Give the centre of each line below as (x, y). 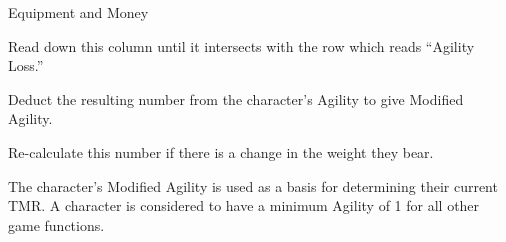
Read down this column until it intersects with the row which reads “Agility (241, 45)
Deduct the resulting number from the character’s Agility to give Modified (236, 98)
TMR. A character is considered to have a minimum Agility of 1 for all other (244, 205)
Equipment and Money (78, 12)
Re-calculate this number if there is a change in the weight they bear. (221, 151)
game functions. (56, 224)
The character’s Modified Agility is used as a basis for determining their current (253, 185)
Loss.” (26, 65)
